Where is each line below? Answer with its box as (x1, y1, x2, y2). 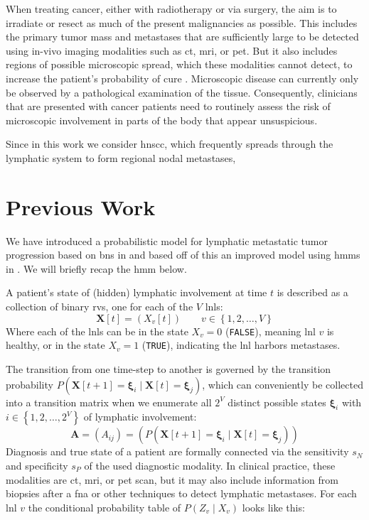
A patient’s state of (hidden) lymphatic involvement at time (6, 285, 267, 300)
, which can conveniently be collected (202, 377, 363, 391)
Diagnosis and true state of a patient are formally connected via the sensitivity (6, 444, 349, 459)
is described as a (277, 285, 348, 300)
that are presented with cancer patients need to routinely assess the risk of (6, 99, 331, 114)
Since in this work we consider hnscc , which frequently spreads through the (6, 136, 333, 151)
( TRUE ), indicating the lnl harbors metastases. (141, 337, 341, 352)
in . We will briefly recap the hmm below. (6, 261, 187, 276)
